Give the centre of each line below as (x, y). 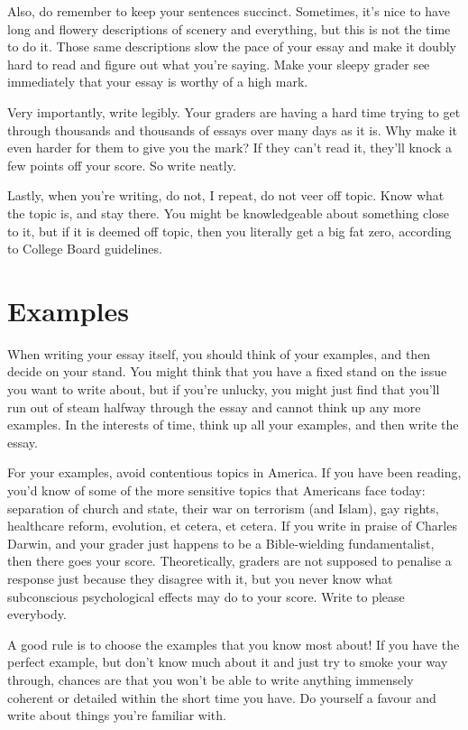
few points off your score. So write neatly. (122, 165)
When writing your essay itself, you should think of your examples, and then (219, 353)
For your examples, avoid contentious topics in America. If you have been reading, (234, 472)
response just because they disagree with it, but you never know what (200, 578)
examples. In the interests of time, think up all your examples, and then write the (233, 425)
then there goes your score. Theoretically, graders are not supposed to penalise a (229, 561)
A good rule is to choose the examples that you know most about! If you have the (234, 644)
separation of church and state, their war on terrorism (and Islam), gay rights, (223, 508)
